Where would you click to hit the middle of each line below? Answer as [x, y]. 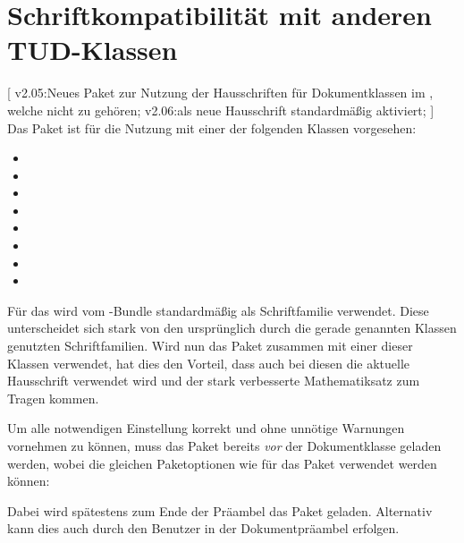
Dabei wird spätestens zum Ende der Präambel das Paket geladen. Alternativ [220, 510]
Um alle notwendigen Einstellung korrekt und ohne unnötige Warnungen [206, 428]
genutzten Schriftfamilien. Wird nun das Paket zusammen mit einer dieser [210, 346]
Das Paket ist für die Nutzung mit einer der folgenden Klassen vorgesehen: [212, 127]
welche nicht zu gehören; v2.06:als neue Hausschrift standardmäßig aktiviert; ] [221, 110]
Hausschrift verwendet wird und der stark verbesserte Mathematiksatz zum [214, 381]
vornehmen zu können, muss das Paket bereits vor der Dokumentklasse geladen [224, 445]
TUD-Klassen [93, 50]
